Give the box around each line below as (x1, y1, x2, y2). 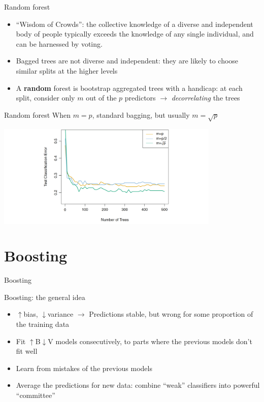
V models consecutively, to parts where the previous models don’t (48, 336, 252, 346)
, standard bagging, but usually (92, 109, 190, 120)
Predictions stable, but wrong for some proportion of (89, 309, 253, 319)
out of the (86, 92, 117, 103)
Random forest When (4, 109, 71, 120)
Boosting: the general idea (4, 291, 85, 302)
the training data (16, 319, 70, 329)
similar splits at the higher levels (16, 65, 118, 76)
